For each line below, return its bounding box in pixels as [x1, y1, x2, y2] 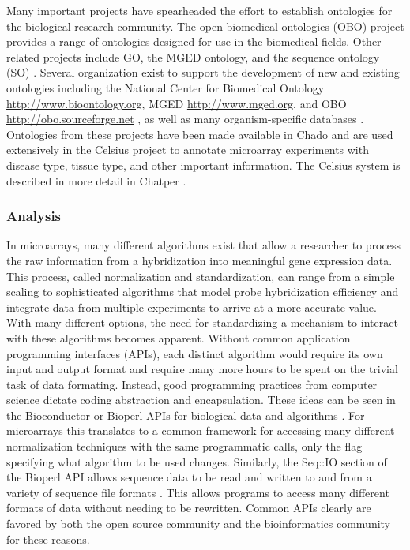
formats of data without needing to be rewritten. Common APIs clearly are [6, 499, 371, 516]
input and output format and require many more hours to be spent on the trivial [6, 361, 398, 377]
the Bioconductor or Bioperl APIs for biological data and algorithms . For [6, 406, 365, 423]
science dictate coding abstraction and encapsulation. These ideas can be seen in [6, 391, 396, 408]
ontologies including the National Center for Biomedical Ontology [6, 79, 325, 95]
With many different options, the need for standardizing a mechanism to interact [6, 314, 398, 331]
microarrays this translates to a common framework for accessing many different [6, 422, 395, 439]
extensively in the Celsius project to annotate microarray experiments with [6, 141, 369, 158]
